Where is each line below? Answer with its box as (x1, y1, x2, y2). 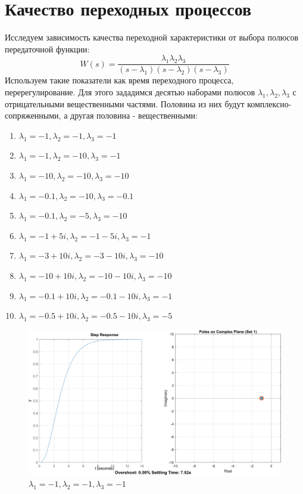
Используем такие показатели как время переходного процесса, (5, 74, 234, 86)
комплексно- (247, 97, 292, 110)
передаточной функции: (5, 42, 90, 55)
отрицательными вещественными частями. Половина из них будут (5, 97, 245, 110)
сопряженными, (5, 109, 61, 122)
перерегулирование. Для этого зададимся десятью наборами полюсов (5, 85, 255, 98)
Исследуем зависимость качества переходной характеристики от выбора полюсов (5, 31, 299, 44)
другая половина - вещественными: (70, 109, 198, 122)
